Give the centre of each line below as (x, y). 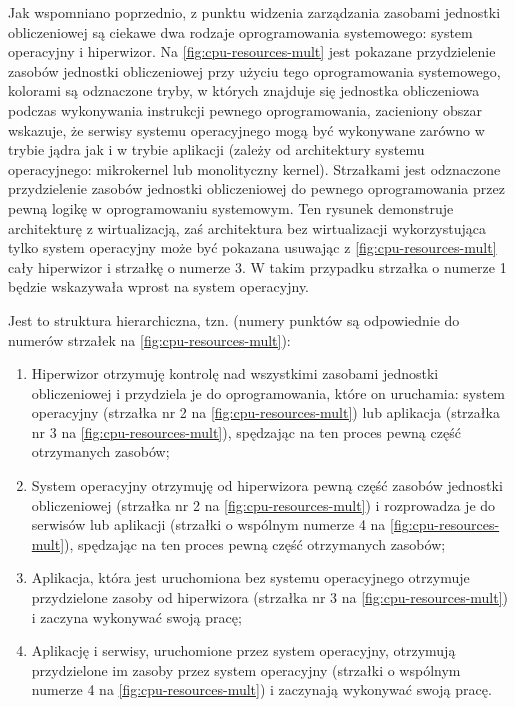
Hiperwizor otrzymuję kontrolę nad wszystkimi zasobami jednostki (235, 373)
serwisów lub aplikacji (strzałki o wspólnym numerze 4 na (208, 524)
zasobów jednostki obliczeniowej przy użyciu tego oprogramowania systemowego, (254, 70)
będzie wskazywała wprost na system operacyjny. (159, 286)
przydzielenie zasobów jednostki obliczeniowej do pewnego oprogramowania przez (256, 188)
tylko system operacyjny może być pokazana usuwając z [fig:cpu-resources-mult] (252, 247)
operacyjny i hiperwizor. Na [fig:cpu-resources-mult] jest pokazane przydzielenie (252, 51)
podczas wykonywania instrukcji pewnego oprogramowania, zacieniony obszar (245, 109)
